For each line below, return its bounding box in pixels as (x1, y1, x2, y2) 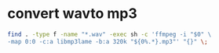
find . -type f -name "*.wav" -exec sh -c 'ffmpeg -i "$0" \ (7, 30, 212, 38)
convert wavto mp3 (7, 5, 138, 23)
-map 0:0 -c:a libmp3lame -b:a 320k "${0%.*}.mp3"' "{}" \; (7, 37, 209, 45)
